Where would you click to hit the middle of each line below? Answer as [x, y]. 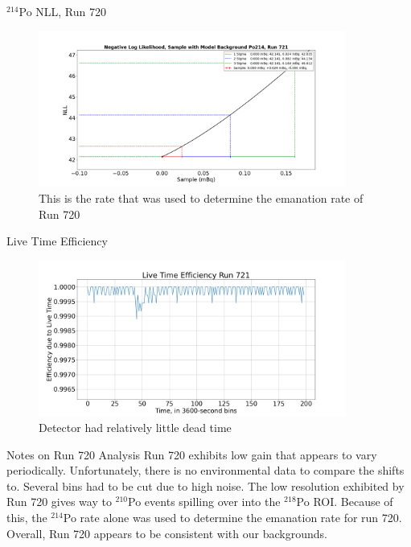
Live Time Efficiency [57, 241]
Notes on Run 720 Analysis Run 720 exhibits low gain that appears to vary [192, 454]
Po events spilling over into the [204, 502]
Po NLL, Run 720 [62, 11]
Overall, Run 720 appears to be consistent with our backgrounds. [167, 533]
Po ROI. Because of [345, 502]
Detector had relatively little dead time [135, 428]
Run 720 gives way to [59, 502]
